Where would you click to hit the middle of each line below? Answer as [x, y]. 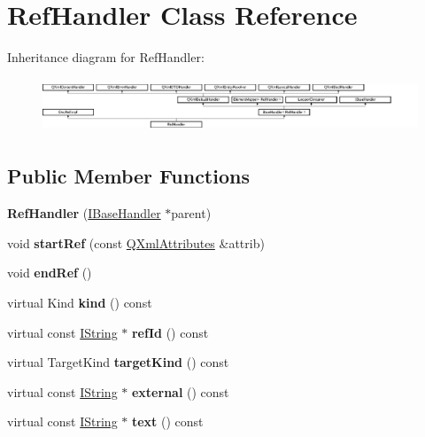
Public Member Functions [128, 176]
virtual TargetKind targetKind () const [118, 362]
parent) [191, 213]
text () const [167, 421]
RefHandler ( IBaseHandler [84, 213]
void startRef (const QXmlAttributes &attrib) [136, 242]
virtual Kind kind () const [80, 302]
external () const [180, 391]
